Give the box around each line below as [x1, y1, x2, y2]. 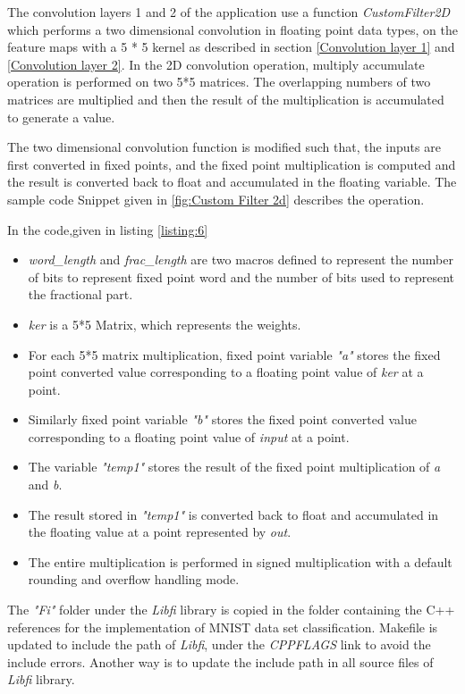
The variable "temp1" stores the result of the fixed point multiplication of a [28, 457, 441, 476]
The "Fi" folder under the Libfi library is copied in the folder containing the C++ [7, 600, 455, 619]
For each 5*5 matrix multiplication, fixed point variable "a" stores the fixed [28, 345, 441, 364]
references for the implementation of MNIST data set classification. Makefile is [7, 617, 438, 636]
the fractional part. [28, 285, 133, 304]
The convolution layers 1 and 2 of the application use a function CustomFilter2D [7, 3, 451, 21]
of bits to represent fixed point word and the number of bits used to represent [28, 267, 455, 286]
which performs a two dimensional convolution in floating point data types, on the [7, 20, 458, 38]
